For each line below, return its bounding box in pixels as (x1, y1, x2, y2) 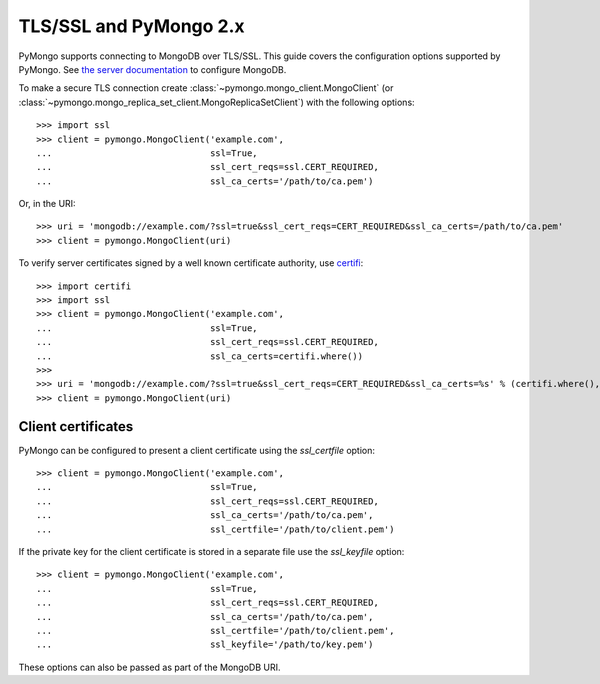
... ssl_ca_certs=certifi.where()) (36, 350, 364, 362)
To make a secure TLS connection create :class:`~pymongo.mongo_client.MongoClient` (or (18, 82, 394, 94)
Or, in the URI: (18, 198, 76, 210)
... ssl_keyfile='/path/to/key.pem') (36, 639, 374, 650)
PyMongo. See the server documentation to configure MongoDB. (18, 63, 287, 75)
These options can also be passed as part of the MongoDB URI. (18, 661, 281, 673)
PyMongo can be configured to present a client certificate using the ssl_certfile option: (18, 444, 375, 456)
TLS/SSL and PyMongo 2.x (18, 15, 245, 37)
